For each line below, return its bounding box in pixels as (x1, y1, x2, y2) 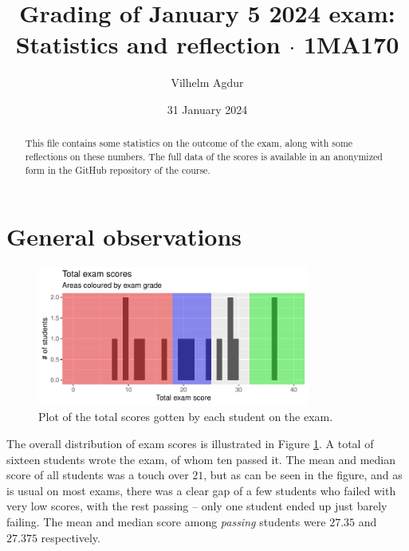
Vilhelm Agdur (171, 74, 244, 91)
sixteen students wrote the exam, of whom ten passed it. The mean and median (6, 451, 396, 467)
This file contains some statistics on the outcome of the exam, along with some (25, 136, 353, 150)
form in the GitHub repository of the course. (25, 163, 210, 176)
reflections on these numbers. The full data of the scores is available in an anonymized (25, 149, 383, 163)
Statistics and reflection (15, 28, 281, 61)
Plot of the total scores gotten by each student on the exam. (38, 408, 333, 425)
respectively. (41, 529, 100, 545)
